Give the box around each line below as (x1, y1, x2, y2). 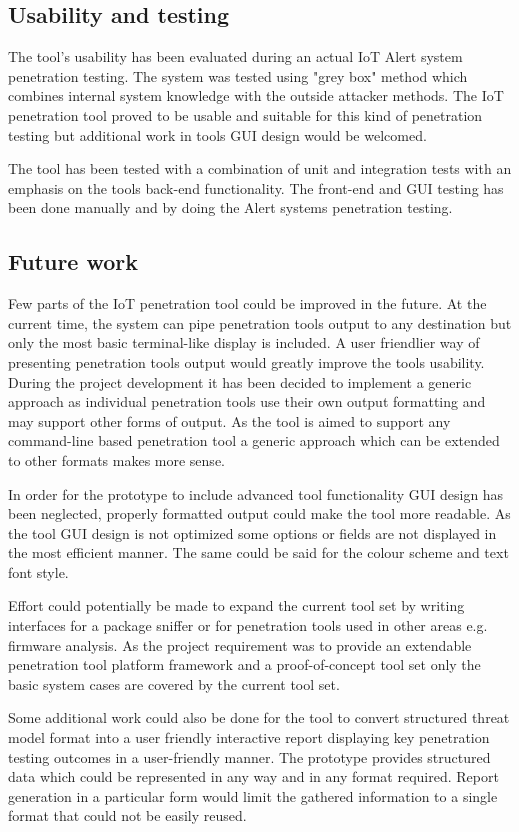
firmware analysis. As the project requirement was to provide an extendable (8, 634, 472, 655)
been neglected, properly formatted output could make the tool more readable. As (8, 503, 511, 524)
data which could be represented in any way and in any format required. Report (8, 766, 499, 787)
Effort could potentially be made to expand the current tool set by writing (8, 595, 465, 616)
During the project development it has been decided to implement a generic (8, 371, 472, 392)
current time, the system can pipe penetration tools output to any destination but (8, 312, 512, 333)
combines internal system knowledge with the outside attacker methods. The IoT (8, 85, 504, 106)
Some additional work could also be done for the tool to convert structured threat (8, 707, 510, 728)
